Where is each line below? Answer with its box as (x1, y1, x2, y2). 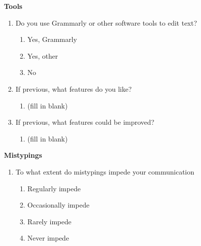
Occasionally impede (27, 200, 89, 210)
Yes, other (27, 50, 58, 61)
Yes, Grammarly (27, 34, 77, 44)
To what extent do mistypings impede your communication (15, 166, 195, 176)
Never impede (27, 233, 69, 243)
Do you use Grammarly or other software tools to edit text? (15, 17, 197, 28)
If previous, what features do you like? (15, 83, 132, 94)
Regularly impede (27, 183, 81, 193)
